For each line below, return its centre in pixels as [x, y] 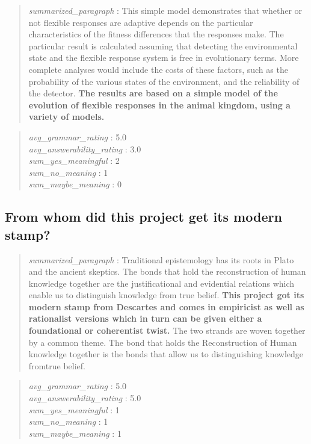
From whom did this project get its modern [143, 217]
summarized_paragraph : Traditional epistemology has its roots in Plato [161, 259]
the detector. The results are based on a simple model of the [153, 93]
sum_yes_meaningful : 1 [74, 409]
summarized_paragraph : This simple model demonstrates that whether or [165, 10]
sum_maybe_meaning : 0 [75, 184]
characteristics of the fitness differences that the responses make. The [156, 34]
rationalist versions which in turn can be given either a [145, 318]
